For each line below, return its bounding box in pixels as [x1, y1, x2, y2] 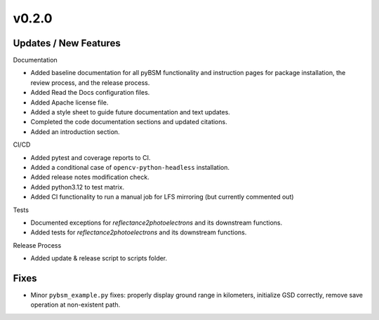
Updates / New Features [13, 37, 121, 49]
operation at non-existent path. [30, 300, 121, 309]
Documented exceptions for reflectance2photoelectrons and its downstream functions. [30, 218, 283, 227]
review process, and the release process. [30, 78, 150, 87]
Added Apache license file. [30, 98, 109, 107]
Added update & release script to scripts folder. [30, 254, 168, 262]
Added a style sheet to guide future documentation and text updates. [30, 108, 231, 116]
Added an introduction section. [30, 127, 120, 136]
